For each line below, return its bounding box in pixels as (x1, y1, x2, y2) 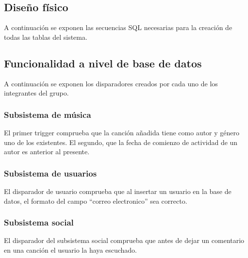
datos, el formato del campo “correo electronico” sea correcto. (4, 195, 187, 206)
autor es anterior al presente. (4, 146, 90, 157)
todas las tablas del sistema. (4, 32, 87, 42)
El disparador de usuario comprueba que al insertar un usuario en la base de (4, 186, 231, 196)
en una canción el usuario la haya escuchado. (4, 245, 137, 255)
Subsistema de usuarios (4, 167, 97, 179)
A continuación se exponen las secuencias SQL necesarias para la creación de (4, 22, 232, 32)
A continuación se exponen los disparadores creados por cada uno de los (4, 78, 218, 88)
